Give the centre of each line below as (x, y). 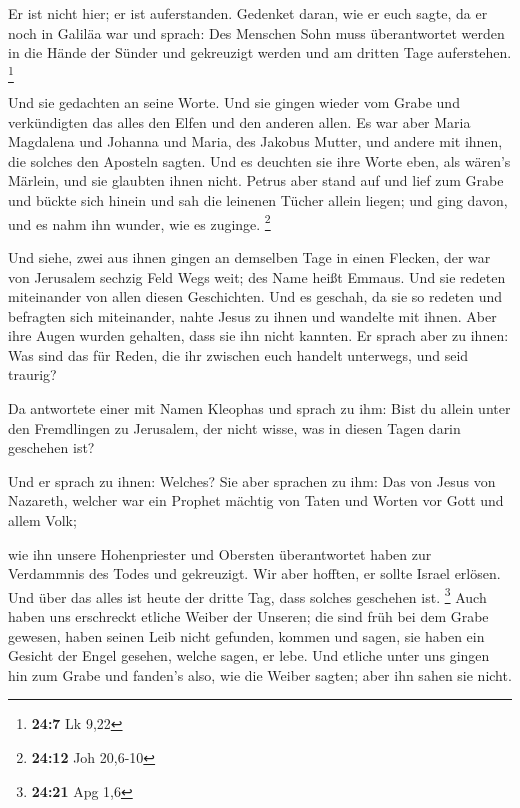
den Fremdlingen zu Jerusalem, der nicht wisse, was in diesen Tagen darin (234, 427)
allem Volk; (42, 520)
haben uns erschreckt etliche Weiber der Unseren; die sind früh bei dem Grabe (248, 616)
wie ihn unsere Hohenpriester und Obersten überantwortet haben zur (220, 553)
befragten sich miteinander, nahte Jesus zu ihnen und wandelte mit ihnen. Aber (252, 315)
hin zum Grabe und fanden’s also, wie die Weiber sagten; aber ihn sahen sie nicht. (260, 674)
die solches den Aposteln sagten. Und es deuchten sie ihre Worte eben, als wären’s (259, 160)
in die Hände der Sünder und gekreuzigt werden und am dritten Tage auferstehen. (260, 52)
